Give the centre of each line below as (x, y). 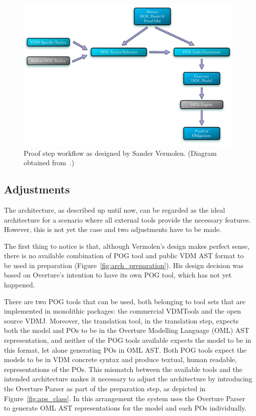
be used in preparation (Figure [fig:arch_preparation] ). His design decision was (124, 265)
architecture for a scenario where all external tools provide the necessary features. (128, 219)
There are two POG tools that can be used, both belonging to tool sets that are (125, 301)
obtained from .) (49, 162)
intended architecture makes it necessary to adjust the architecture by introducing (128, 379)
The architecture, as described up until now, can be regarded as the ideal (115, 209)
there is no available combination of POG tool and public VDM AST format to (124, 255)
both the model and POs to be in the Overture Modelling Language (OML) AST (127, 330)
